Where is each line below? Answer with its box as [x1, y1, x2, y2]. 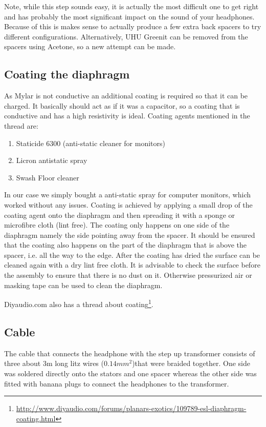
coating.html [16, 413, 56, 423]
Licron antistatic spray [16, 155, 87, 166]
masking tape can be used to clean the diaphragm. [4, 279, 163, 290]
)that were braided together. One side [132, 358, 250, 369]
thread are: [4, 120, 38, 131]
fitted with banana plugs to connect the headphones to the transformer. [4, 378, 229, 389]
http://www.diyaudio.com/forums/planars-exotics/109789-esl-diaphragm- [16, 403, 247, 414]
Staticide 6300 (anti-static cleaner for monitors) [16, 137, 165, 148]
